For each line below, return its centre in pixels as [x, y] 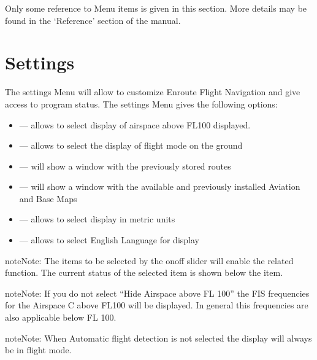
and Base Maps [48, 198]
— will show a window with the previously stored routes [125, 166]
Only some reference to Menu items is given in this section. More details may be [156, 8]
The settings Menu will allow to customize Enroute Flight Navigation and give [153, 92]
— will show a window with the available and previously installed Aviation [160, 186]
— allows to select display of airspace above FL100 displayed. [135, 124]
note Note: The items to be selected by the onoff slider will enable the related [149, 260]
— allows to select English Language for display [109, 240]
